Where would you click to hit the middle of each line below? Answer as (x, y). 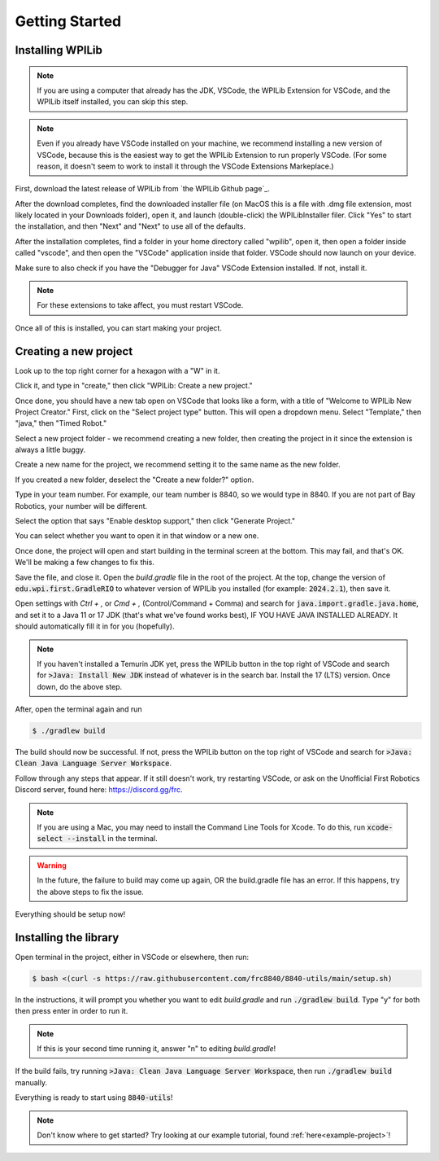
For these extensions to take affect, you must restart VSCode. (140, 305)
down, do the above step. (80, 686)
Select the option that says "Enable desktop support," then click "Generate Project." (155, 521)
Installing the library (67, 938)
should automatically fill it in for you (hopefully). (95, 626)
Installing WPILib (59, 50)
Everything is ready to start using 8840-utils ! (94, 1097)
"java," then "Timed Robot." (61, 423)
